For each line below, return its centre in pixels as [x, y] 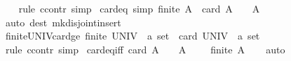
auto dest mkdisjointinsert [63, 22]
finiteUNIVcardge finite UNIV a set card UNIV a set [133, 36]
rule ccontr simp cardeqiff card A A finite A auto [145, 49]
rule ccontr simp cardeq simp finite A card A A [139, 8]
